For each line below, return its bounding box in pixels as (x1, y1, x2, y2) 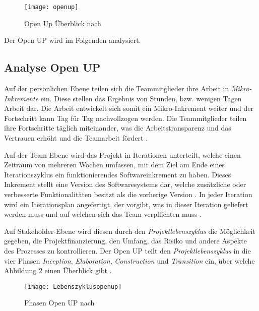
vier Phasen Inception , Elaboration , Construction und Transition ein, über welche (4, 255, 255, 266)
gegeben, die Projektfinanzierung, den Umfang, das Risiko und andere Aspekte (4, 235, 247, 246)
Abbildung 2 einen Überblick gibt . (4, 265, 112, 276)
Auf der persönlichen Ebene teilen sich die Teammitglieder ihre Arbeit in (4, 83, 229, 94)
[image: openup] (24, 4, 79, 11)
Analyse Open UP (4, 59, 101, 75)
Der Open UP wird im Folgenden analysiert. (4, 35, 141, 45)
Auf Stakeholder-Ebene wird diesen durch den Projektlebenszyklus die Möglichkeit (4, 225, 255, 236)
